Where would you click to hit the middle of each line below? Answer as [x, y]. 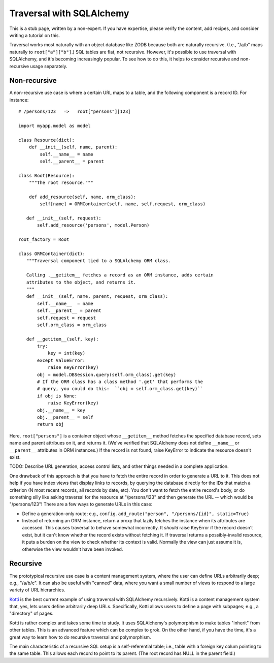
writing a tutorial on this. [35, 35]
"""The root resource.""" [61, 183]
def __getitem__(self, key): [62, 339]
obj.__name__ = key [61, 410]
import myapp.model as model [55, 125]
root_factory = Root [44, 240]
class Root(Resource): [47, 176]
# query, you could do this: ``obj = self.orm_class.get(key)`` [120, 389]
